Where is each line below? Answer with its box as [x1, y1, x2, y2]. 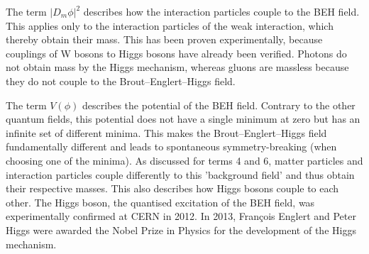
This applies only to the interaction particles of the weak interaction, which [6, 18, 334, 33]
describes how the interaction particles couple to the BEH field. [83, 4, 360, 18]
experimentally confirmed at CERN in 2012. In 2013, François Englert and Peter [6, 209, 356, 223]
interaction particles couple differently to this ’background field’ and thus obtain [6, 167, 355, 182]
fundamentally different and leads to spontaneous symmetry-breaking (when [6, 139, 337, 154]
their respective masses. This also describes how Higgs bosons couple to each [6, 181, 339, 196]
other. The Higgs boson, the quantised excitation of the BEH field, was [6, 194, 315, 209]
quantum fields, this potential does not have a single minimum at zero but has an [6, 111, 360, 126]
